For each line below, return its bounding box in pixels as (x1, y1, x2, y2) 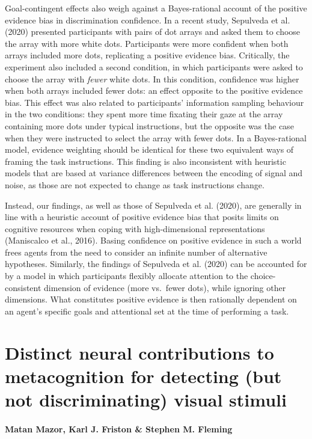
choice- (250, 269, 276, 282)
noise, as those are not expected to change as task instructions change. (5, 178, 265, 191)
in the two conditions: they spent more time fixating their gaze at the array (5, 108, 283, 120)
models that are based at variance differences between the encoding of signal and (5, 167, 303, 179)
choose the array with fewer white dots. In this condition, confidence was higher (5, 72, 299, 85)
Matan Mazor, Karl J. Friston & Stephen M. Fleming (5, 422, 233, 435)
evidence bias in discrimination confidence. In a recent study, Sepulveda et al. (5, 13, 290, 26)
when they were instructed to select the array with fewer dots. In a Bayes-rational (5, 131, 307, 144)
